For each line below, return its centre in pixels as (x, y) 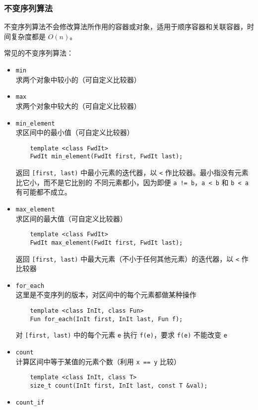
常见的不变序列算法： (39, 53)
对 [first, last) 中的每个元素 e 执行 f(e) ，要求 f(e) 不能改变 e (121, 335)
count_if (30, 402)
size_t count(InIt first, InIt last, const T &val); (119, 385)
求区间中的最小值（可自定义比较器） (75, 132)
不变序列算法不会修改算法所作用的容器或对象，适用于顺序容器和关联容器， (126, 27)
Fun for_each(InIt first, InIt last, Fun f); (106, 319)
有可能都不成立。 (43, 192)
